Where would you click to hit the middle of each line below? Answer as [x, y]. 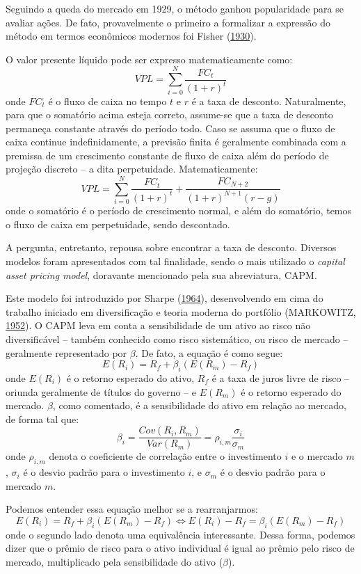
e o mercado [317, 456]
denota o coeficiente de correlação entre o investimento [165, 456]
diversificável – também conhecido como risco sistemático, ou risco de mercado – [177, 338]
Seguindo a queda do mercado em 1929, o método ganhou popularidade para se [175, 8]
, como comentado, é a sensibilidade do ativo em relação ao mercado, [199, 405]
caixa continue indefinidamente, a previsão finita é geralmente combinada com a [176, 142]
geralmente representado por [66, 352]
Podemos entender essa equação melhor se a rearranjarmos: [132, 509]
